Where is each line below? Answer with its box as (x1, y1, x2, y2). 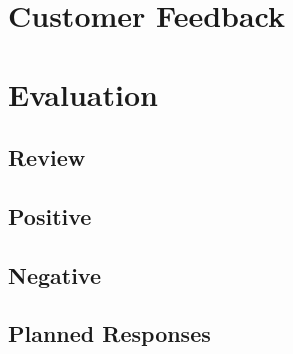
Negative (8, 259, 102, 290)
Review (8, 142, 86, 173)
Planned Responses (8, 318, 211, 349)
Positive (8, 200, 92, 231)
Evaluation (8, 73, 158, 114)
